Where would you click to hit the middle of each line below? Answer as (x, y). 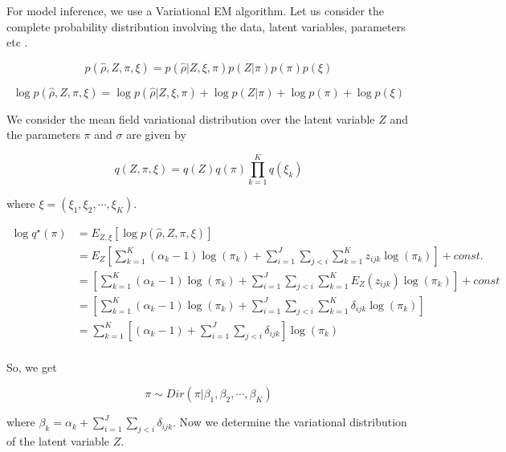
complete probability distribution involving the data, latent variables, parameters (206, 26)
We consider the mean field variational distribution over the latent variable (191, 118)
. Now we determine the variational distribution (290, 422)
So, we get (32, 366)
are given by (156, 134)
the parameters (43, 134)
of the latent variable (58, 441)
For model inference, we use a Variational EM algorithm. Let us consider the (196, 10)
